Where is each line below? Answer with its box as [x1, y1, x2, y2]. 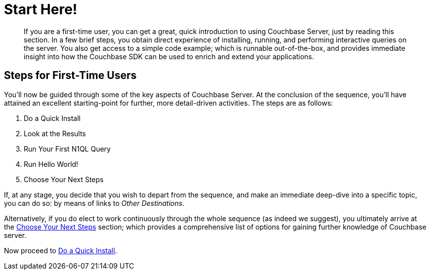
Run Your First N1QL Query [24, 144, 111, 153]
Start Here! [4, 1, 78, 18]
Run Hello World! [24, 159, 79, 168]
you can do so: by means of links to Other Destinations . [4, 198, 184, 207]
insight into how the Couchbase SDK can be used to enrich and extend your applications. [24, 52, 314, 61]
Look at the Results [24, 129, 86, 138]
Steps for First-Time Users [4, 69, 137, 82]
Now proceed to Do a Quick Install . [4, 246, 117, 255]
